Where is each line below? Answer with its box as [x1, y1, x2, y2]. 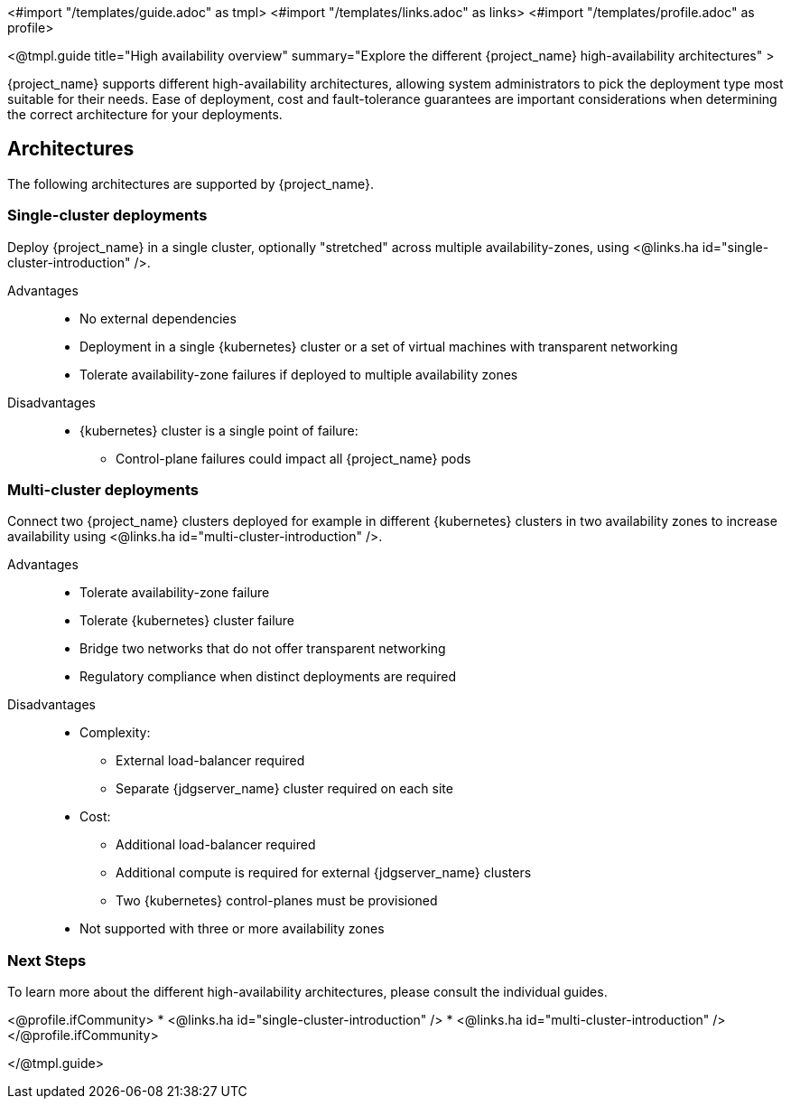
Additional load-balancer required [116, 837, 316, 853]
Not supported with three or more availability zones [79, 921, 385, 937]
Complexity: [79, 725, 151, 741]
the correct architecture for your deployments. [7, 107, 283, 122]
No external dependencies [79, 310, 237, 326]
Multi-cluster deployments [7, 480, 199, 499]
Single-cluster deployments [7, 206, 208, 225]
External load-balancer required [116, 753, 305, 769]
